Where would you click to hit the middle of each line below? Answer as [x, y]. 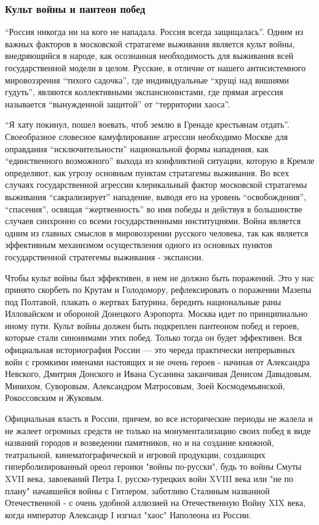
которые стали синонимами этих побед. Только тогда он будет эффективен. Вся [154, 337]
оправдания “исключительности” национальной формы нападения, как [137, 148]
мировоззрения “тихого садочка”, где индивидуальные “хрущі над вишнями [147, 80]
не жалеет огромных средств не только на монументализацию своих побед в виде [158, 430]
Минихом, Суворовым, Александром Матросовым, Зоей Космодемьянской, [145, 385]
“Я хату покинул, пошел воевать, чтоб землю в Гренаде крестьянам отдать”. [147, 124]
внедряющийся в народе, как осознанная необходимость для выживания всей [149, 56]
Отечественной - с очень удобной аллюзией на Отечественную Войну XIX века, [156, 503]
